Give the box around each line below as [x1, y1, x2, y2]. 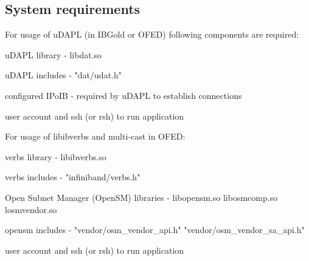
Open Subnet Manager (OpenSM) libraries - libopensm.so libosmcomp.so [5, 191, 278, 203]
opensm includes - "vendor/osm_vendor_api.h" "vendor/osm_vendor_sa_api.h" [5, 223, 305, 236]
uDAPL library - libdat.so [5, 48, 102, 61]
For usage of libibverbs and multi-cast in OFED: [5, 130, 186, 143]
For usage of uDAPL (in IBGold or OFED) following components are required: [5, 28, 299, 41]
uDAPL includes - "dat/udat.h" [5, 69, 122, 81]
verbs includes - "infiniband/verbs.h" [5, 171, 141, 183]
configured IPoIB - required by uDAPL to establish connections [5, 89, 242, 101]
